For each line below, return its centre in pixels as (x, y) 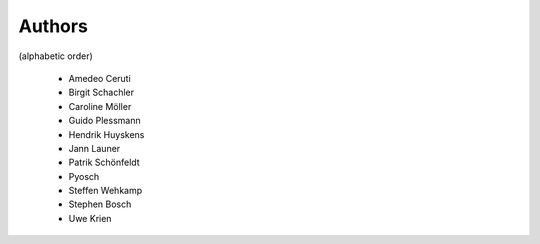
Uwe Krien (90, 218)
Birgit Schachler (101, 92)
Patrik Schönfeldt (104, 162)
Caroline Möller (100, 106)
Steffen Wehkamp (105, 191)
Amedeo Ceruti (100, 78)
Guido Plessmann (104, 121)
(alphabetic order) (56, 56)
